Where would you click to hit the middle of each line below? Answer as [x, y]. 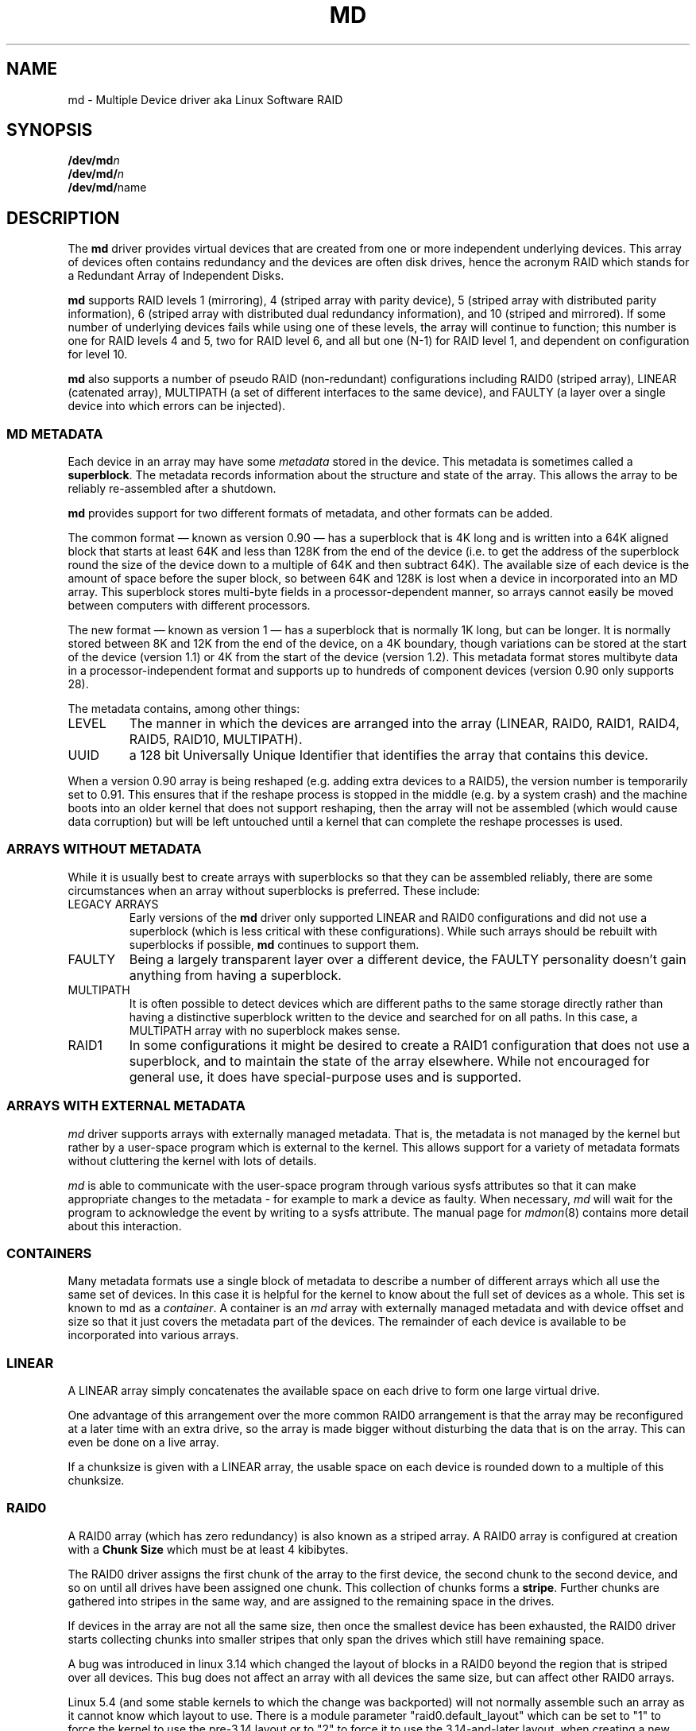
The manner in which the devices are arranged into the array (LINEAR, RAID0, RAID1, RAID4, [404, 724]
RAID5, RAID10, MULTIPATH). [216, 740]
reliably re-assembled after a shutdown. [172, 489]
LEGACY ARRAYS [113, 904]
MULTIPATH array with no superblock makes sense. [265, 1030]
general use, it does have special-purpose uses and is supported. [325, 1077]
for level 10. [98, 354]
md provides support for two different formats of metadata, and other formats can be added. [310, 513]
